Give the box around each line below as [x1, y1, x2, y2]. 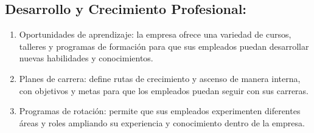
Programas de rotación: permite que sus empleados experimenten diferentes [19, 104, 301, 117]
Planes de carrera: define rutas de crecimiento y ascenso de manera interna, [19, 72, 301, 84]
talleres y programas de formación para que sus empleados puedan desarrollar [19, 39, 309, 52]
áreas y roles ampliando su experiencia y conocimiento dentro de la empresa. [19, 116, 305, 129]
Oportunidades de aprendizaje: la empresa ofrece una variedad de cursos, [19, 28, 291, 41]
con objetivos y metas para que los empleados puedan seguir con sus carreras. [19, 84, 309, 97]
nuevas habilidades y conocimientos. [19, 52, 153, 64]
